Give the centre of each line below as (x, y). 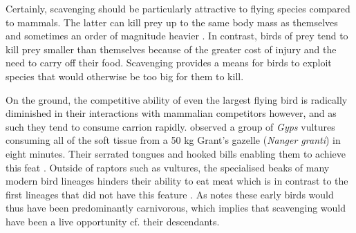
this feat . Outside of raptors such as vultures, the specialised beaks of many (168, 167)
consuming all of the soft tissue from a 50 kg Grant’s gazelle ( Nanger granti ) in (173, 140)
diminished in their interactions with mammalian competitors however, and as (171, 113)
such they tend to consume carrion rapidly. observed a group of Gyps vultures (170, 126)
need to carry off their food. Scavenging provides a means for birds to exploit (169, 63)
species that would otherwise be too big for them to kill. (125, 76)
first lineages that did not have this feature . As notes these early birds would (170, 194)
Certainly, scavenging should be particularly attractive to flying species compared (178, 8)
